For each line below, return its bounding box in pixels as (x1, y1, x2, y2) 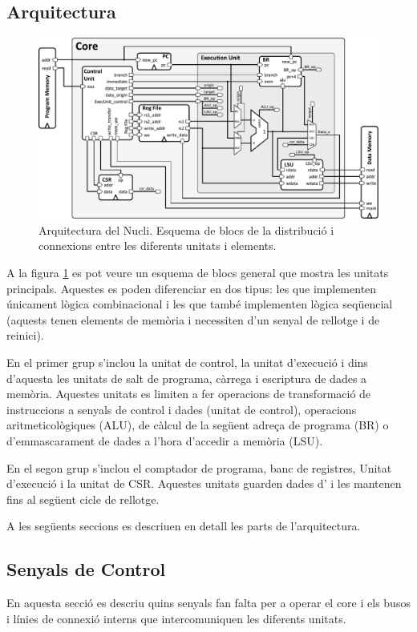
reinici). (6, 327, 44, 344)
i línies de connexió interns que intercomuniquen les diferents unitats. (6, 610, 346, 626)
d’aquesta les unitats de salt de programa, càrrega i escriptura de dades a (6, 369, 367, 386)
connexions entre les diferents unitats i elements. (38, 237, 277, 254)
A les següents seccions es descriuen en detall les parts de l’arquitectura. (6, 517, 361, 534)
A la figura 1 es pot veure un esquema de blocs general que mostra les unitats (6, 264, 389, 281)
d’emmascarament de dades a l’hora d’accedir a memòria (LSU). (6, 433, 323, 449)
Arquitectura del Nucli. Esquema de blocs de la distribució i (38, 221, 334, 238)
